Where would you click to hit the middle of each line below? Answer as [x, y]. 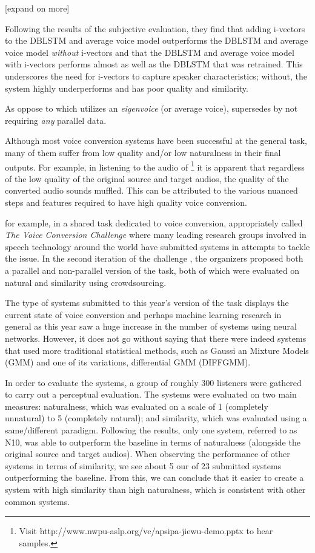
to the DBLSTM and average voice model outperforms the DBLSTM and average [157, 40]
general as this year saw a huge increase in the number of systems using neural [151, 326]
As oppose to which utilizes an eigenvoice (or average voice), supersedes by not [151, 108]
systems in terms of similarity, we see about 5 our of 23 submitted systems [143, 465]
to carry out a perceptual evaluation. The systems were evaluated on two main [151, 394]
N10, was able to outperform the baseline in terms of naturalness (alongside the [153, 442]
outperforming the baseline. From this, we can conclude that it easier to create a [154, 477]
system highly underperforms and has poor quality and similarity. [127, 88]
